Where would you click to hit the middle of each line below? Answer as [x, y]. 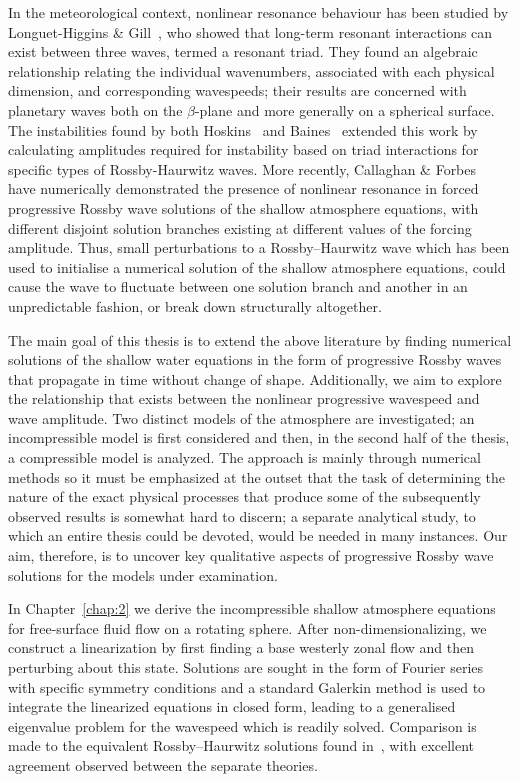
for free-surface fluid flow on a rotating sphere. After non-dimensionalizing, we [247, 627]
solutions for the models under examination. [143, 574]
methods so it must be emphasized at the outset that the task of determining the [257, 476]
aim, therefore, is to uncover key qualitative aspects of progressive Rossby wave [251, 555]
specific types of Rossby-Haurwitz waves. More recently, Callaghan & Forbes [242, 168]
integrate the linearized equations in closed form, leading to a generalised [232, 706]
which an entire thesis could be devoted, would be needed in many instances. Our [258, 535]
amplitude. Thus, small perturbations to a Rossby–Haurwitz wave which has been [259, 247]
